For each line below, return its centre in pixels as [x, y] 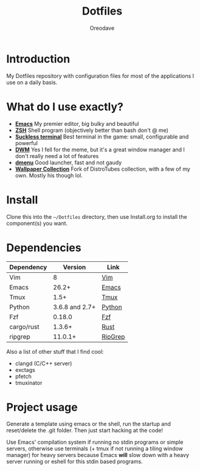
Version [74, 267]
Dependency [28, 267]
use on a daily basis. [32, 82]
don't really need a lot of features [57, 156]
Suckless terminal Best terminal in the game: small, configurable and [102, 136]
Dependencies [44, 248]
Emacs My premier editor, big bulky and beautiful [77, 123]
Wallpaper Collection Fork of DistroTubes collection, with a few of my [102, 169]
